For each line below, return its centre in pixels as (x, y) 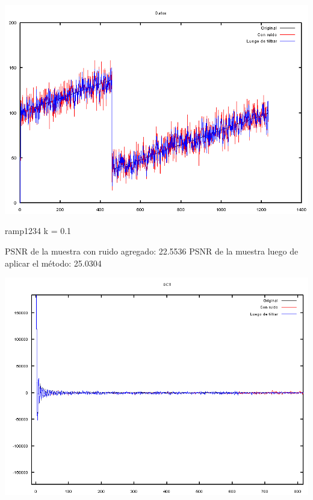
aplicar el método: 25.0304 (53, 263)
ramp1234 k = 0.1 (38, 231)
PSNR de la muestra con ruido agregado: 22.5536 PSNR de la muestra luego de (152, 251)
